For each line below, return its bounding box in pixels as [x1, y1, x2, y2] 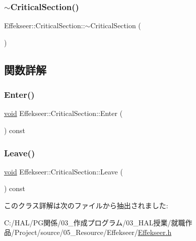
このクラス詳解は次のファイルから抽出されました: [4, 200, 168, 210]
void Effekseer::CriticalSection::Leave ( [4, 166, 123, 176]
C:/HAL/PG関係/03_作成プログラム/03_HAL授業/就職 [4, 217, 185, 227]
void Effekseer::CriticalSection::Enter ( [4, 108, 123, 118]
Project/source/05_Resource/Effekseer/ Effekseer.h [14, 227, 172, 237]
